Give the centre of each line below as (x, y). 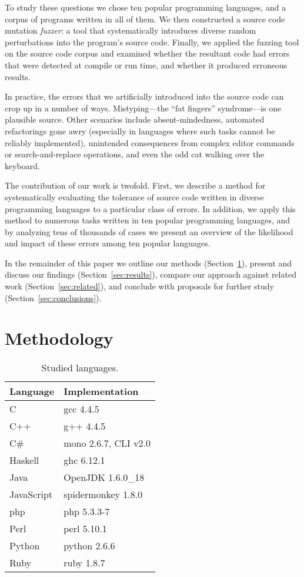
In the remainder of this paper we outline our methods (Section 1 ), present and (148, 263)
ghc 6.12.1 (84, 460)
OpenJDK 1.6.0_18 (104, 477)
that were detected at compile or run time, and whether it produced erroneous (146, 65)
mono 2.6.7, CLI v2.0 (107, 443)
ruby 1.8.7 (84, 563)
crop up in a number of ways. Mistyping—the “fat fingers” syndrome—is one (143, 108)
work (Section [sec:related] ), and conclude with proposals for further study (139, 286)
